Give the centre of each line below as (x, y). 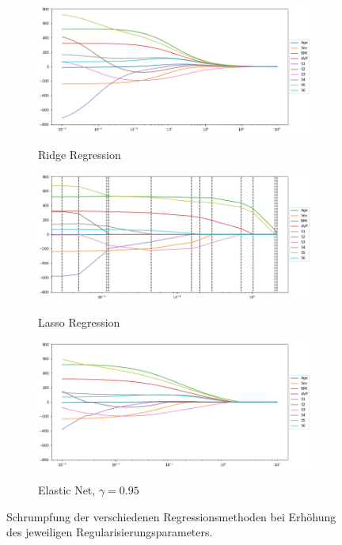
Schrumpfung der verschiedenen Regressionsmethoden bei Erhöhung (171, 516)
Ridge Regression (80, 155)
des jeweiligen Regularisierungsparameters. (110, 532)
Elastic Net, (67, 490)
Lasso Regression (79, 322)
